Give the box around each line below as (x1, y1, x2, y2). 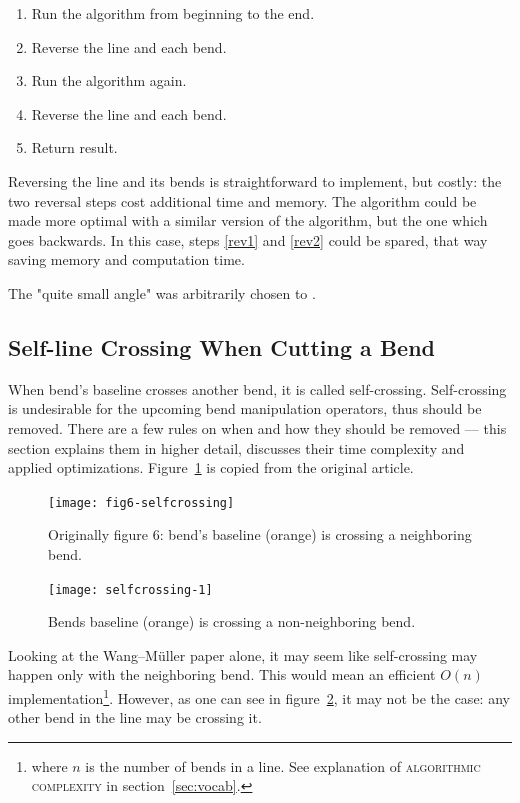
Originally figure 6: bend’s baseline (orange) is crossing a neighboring (48, 524, 472, 545)
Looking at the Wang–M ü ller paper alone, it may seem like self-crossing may (8, 644, 478, 665)
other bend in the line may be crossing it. (8, 707, 262, 728)
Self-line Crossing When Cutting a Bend (8, 331, 435, 362)
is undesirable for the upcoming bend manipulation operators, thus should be (8, 398, 482, 419)
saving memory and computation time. (8, 249, 245, 270)
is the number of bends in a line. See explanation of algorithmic (85, 755, 481, 776)
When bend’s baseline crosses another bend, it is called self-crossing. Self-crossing (8, 378, 507, 399)
